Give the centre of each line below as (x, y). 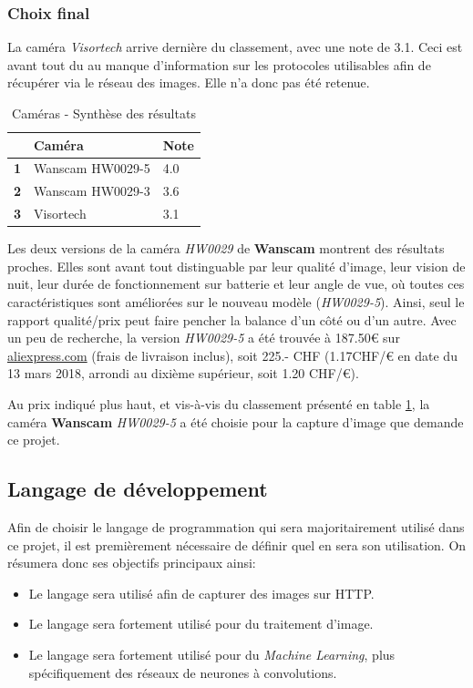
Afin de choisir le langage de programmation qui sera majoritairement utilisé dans (236, 526)
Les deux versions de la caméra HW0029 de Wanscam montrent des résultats (226, 248)
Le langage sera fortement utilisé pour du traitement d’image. (201, 624)
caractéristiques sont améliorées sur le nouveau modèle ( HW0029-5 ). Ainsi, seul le (236, 302)
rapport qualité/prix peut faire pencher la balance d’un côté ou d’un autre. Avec (232, 319)
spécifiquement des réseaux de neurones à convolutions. (183, 672)
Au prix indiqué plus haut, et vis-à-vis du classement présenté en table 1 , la (219, 403)
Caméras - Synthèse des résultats (104, 113)
